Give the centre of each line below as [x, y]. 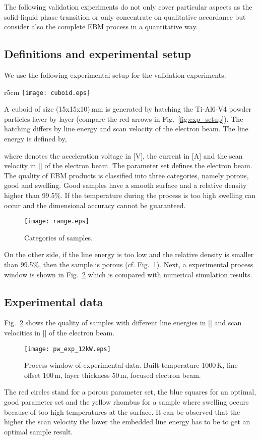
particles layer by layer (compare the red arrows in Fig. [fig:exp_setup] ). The [124, 118]
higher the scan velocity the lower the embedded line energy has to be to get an [127, 422]
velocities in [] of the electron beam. [59, 332]
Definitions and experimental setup [98, 54]
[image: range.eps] [57, 222]
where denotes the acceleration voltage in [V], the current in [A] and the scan [123, 155]
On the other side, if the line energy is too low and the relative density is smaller [129, 254]
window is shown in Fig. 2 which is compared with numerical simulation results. [128, 274]
